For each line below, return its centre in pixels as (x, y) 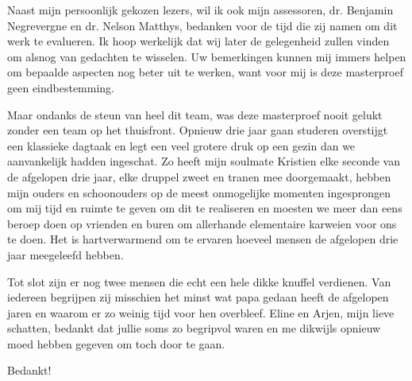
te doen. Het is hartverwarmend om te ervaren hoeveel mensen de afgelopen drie (203, 239)
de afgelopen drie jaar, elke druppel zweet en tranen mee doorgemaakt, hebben (199, 176)
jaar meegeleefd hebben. (65, 254)
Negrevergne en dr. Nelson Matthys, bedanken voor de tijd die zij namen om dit (202, 25)
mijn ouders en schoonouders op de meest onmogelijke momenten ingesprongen (199, 192)
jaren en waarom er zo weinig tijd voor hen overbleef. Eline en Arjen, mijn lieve (201, 312)
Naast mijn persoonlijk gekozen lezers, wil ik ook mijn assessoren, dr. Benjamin (200, 10)
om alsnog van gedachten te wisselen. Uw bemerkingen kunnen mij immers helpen (207, 56)
